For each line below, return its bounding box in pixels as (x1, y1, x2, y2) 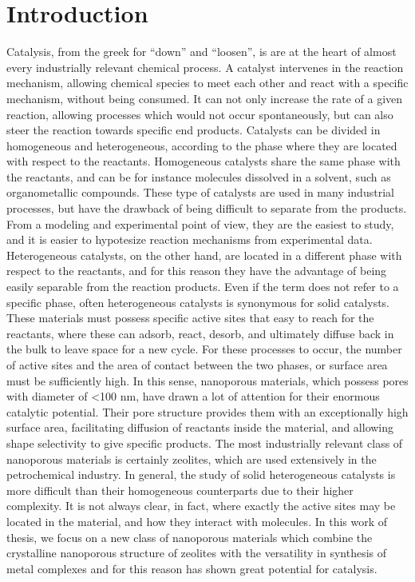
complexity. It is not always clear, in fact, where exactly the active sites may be (6, 497, 396, 514)
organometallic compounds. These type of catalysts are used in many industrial (6, 184, 394, 201)
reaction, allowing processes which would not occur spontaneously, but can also (6, 106, 393, 122)
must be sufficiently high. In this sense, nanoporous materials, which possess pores (6, 372, 409, 389)
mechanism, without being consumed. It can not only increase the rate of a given (6, 90, 403, 106)
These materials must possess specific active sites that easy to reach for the (6, 309, 374, 326)
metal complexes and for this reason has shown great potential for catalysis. (6, 560, 377, 576)
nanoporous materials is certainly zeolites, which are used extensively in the (6, 450, 377, 467)
